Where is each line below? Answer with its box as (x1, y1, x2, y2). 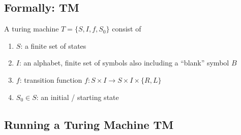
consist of (112, 23, 141, 34)
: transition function (19, 74, 82, 85)
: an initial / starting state (36, 91, 119, 102)
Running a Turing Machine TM (4, 116, 174, 132)
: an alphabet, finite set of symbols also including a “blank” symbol (19, 57, 229, 68)
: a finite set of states (20, 40, 86, 51)
